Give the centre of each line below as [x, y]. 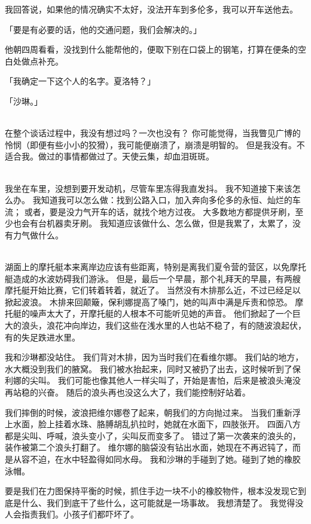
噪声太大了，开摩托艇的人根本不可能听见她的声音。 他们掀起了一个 [161, 313]
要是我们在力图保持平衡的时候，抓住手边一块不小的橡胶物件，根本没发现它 [151, 491]
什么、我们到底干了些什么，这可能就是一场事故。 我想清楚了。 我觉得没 [162, 502]
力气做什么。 [38, 235]
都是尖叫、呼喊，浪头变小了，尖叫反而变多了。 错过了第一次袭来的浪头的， [153, 435]
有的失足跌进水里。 [42, 337]
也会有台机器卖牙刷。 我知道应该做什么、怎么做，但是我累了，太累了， [153, 223]
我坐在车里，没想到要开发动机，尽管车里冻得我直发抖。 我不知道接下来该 [149, 188]
